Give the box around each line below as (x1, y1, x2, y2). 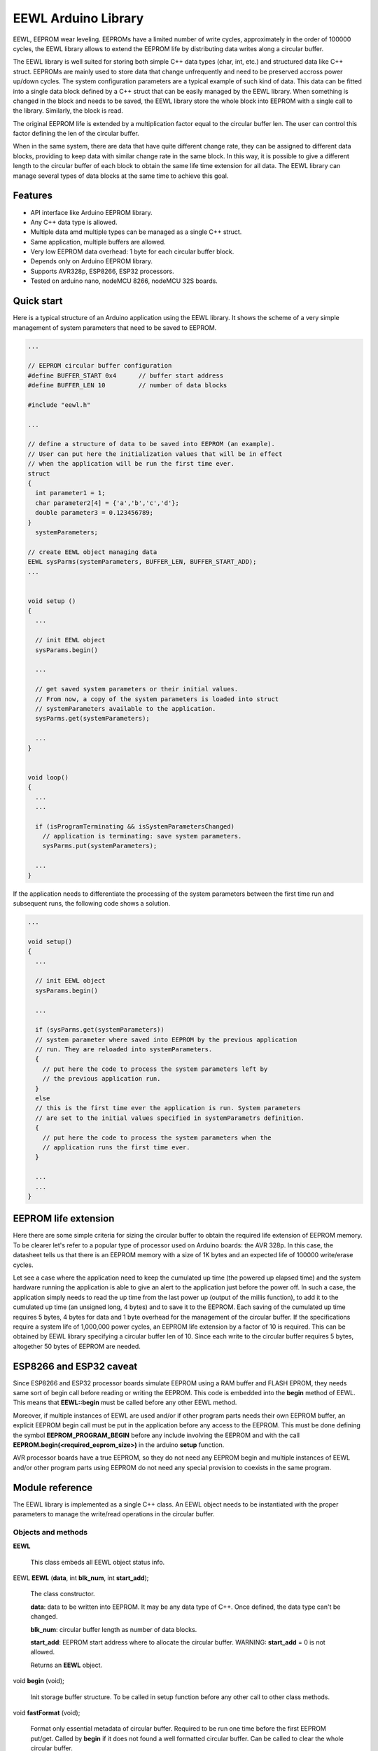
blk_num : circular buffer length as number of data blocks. (30, 1625, 197, 1633)
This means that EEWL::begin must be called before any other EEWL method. (13, 1398, 237, 1407)
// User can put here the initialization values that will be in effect (27, 450, 283, 458)
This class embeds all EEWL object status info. (30, 1558, 165, 1566)
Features (13, 190, 52, 202)
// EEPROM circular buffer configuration (27, 361, 172, 370)
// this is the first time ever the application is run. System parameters (35, 1104, 301, 1112)
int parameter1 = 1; (35, 489, 106, 497)
